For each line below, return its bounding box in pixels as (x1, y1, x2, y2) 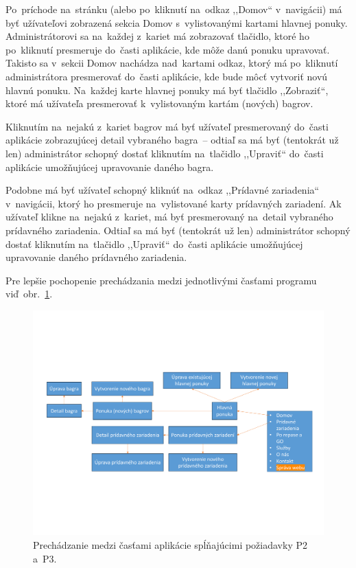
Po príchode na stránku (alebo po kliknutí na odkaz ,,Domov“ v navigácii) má (5, 2, 342, 16)
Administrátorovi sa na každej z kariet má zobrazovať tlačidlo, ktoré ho (5, 29, 309, 43)
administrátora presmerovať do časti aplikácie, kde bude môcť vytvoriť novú (5, 69, 328, 83)
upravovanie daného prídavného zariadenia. (5, 250, 187, 264)
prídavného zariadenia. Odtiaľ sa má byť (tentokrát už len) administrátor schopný (5, 223, 351, 237)
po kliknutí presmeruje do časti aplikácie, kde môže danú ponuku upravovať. (5, 42, 330, 56)
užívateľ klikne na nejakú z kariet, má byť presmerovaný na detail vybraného (5, 209, 333, 224)
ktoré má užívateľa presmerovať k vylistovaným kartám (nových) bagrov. (5, 96, 313, 111)
